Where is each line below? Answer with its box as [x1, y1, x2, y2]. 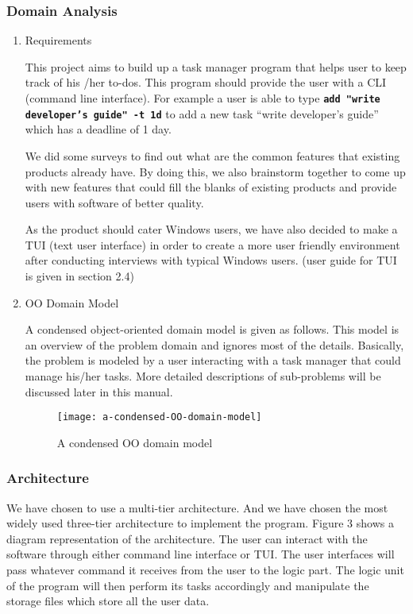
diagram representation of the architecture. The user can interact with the [6, 530, 368, 546]
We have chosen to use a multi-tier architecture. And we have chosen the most [6, 499, 388, 516]
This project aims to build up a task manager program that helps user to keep [25, 58, 407, 75]
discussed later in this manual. [25, 383, 173, 400]
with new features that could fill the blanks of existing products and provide [25, 179, 397, 195]
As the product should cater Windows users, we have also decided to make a [25, 221, 398, 237]
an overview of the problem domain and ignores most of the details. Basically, [25, 336, 404, 353]
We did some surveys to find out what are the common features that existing [25, 147, 400, 164]
